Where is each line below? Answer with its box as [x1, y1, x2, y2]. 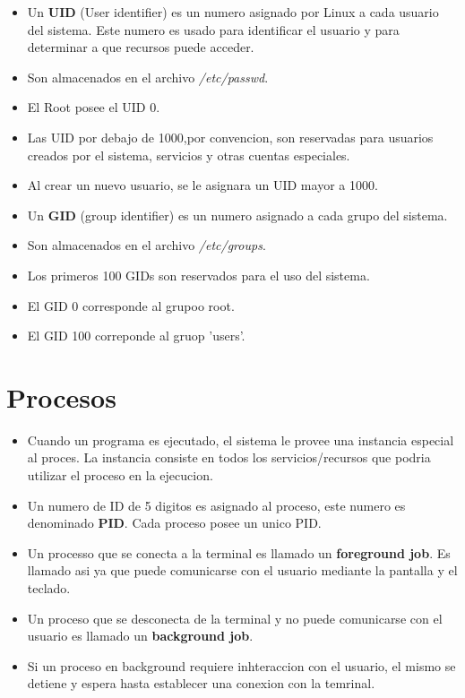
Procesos [6, 378, 116, 415]
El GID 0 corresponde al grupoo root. [27, 296, 235, 315]
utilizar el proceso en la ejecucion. [27, 466, 213, 485]
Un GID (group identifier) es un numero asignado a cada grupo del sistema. [27, 205, 448, 224]
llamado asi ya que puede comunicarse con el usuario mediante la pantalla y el [27, 561, 458, 580]
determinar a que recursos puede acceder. [27, 38, 254, 56]
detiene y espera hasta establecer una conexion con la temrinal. [27, 674, 375, 693]
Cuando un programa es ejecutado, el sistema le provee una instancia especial [27, 430, 454, 449]
